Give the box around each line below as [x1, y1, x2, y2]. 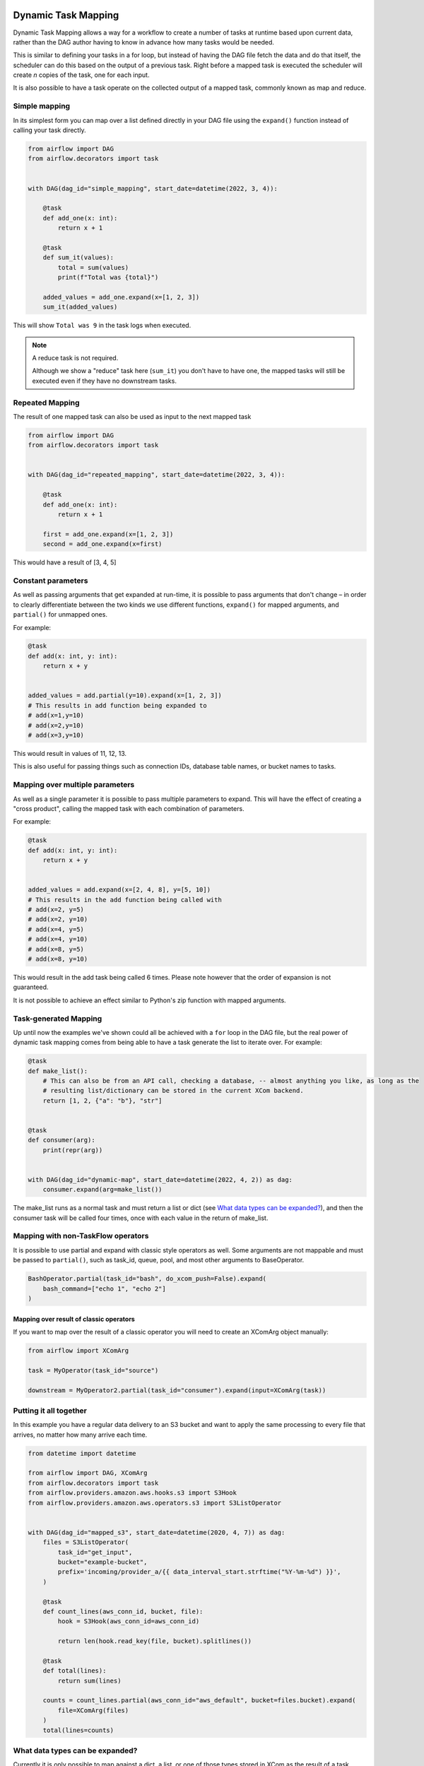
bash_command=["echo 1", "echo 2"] [42, 1284, 166, 1293]
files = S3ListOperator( [42, 1539, 129, 1546]
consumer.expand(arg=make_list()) [42, 1185, 163, 1194]
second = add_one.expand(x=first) [42, 540, 163, 548]
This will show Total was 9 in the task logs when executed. [13, 321, 192, 330]
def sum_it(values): [42, 254, 114, 261]
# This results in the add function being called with [28, 896, 222, 903]
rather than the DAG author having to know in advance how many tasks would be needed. [13, 37, 275, 46]
